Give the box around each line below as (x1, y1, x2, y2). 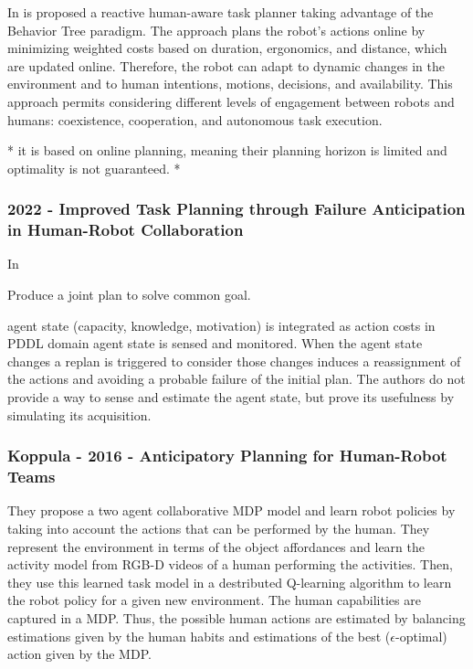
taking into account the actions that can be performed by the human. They (7, 518, 430, 537)
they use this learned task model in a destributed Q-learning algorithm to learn (7, 572, 452, 591)
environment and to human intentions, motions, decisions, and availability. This (7, 74, 453, 93)
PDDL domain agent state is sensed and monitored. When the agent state (7, 334, 423, 353)
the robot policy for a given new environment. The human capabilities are (7, 590, 421, 610)
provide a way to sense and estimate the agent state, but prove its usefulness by (7, 388, 455, 407)
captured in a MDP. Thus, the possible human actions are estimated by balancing (7, 608, 466, 627)
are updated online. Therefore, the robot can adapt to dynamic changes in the (7, 56, 445, 75)
